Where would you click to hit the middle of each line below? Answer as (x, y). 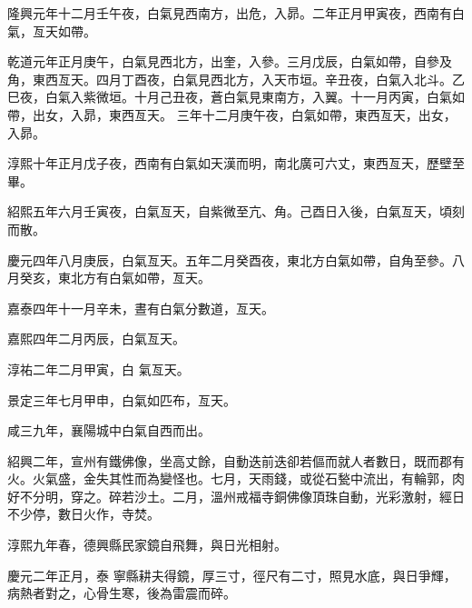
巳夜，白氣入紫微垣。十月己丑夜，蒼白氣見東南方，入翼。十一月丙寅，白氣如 (236, 97)
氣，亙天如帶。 (52, 30)
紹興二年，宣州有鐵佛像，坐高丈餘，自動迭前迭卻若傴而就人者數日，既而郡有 (236, 460)
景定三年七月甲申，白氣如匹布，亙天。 (122, 399)
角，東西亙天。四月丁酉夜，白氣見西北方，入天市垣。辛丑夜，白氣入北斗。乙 (236, 79)
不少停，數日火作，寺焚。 (84, 514)
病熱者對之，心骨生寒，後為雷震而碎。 (122, 593)
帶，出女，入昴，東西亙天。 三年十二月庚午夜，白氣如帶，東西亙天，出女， (232, 114)
